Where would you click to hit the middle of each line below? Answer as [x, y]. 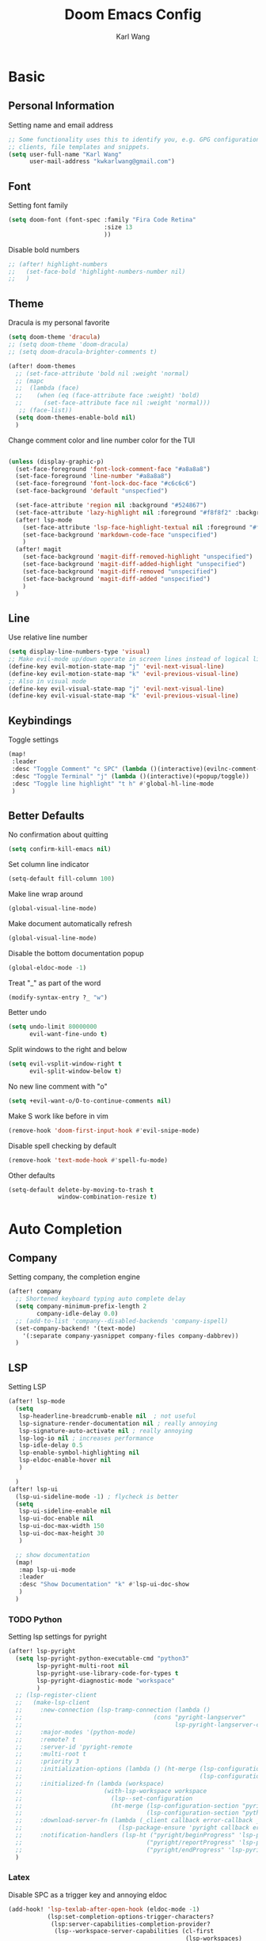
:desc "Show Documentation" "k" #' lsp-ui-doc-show [104, 1585]
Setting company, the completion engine [74, 1277]
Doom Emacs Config [133, 15]
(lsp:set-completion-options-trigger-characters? [131, 1916]
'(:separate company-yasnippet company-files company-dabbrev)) [131, 1335]
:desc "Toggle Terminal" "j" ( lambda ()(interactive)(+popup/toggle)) [130, 776]
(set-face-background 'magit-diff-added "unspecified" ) [117, 579]
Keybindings [40, 721]
